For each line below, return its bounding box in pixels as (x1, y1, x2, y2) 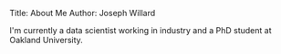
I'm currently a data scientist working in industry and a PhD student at (9, 25, 272, 35)
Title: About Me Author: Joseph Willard (9, 8, 156, 18)
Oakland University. (9, 35, 84, 45)
